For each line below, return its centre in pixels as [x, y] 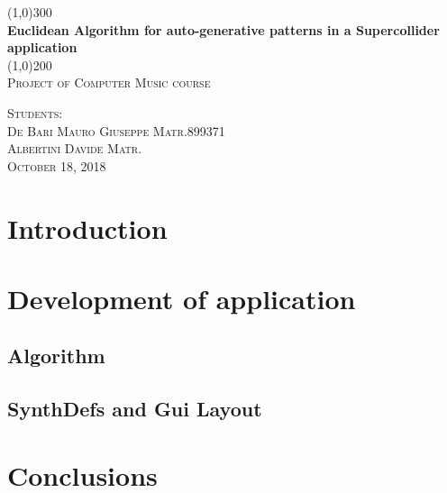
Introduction [87, 228]
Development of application [182, 298]
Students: [35, 112]
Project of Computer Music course [109, 82]
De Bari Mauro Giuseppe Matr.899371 [116, 130]
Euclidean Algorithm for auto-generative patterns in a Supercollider [223, 29]
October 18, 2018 [57, 165]
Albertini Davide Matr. [75, 148]
